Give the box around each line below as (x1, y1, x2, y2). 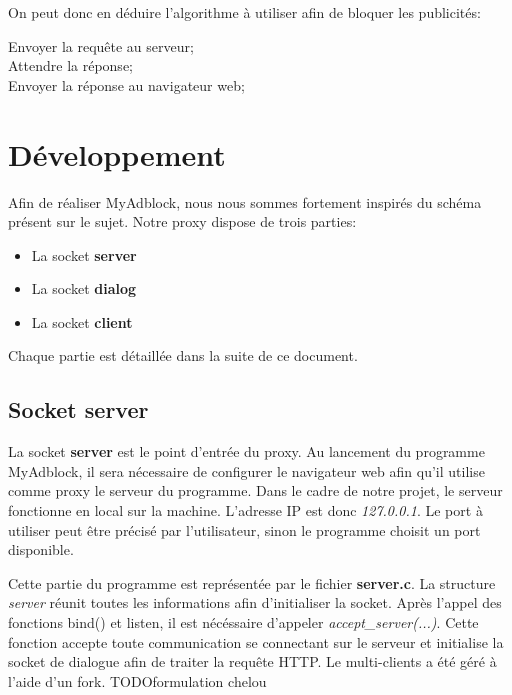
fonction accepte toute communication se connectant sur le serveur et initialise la (8, 631, 504, 652)
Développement (8, 133, 226, 174)
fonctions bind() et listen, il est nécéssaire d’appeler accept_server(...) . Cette (8, 612, 479, 633)
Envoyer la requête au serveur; (8, 35, 194, 56)
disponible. (8, 539, 74, 560)
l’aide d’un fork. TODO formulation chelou (8, 670, 267, 691)
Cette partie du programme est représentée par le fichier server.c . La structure (8, 572, 496, 593)
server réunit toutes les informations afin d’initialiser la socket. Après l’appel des (8, 592, 502, 613)
